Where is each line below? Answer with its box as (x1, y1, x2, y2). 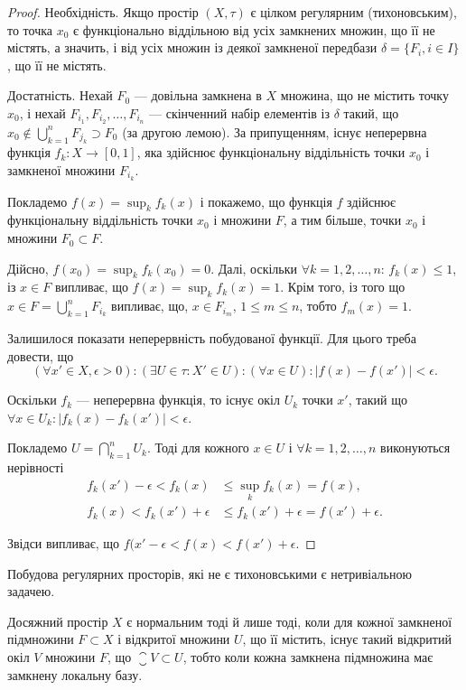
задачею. (7, 582, 55, 601)
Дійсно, (7, 258, 49, 277)
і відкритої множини (117, 629, 230, 648)
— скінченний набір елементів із (149, 103, 331, 122)
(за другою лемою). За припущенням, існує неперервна (122, 122, 427, 141)
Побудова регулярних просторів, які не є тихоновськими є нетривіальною (7, 564, 412, 583)
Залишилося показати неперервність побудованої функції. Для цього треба (7, 329, 416, 348)
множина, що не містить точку (280, 86, 449, 105)
